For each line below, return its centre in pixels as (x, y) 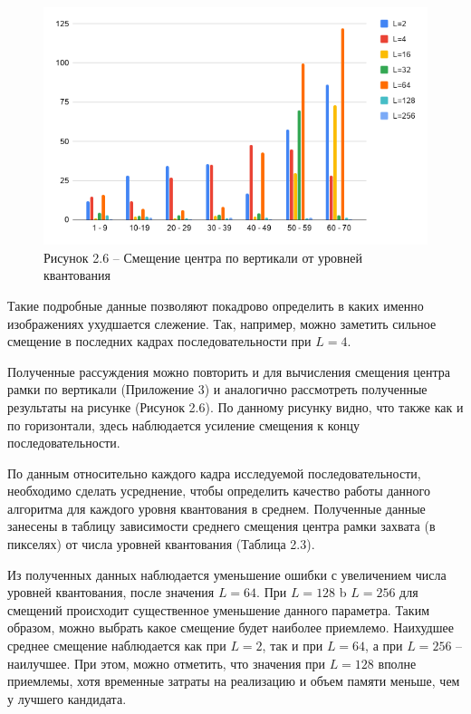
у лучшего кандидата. (67, 698)
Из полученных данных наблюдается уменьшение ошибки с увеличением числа (227, 574)
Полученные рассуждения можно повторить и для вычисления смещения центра (229, 371)
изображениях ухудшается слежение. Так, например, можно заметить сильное (222, 323)
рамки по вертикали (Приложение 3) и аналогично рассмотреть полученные (217, 389)
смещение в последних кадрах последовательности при (159, 341)
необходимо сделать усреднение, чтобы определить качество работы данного (219, 491)
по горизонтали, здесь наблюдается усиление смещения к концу (183, 425)
